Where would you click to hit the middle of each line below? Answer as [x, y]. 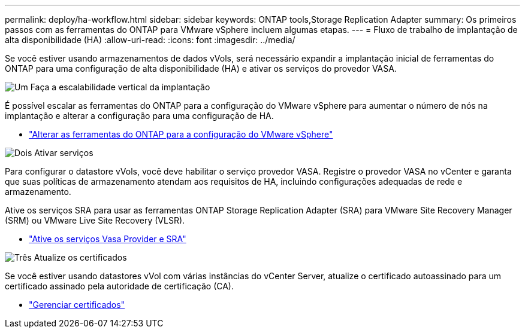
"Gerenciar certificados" [77, 305]
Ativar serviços [64, 153]
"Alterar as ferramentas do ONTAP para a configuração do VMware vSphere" [181, 134]
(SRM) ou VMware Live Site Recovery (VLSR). [95, 220]
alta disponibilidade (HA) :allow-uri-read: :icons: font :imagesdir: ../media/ [150, 40]
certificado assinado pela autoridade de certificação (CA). [120, 286]
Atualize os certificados [80, 257]
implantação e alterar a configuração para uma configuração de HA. [139, 116]
